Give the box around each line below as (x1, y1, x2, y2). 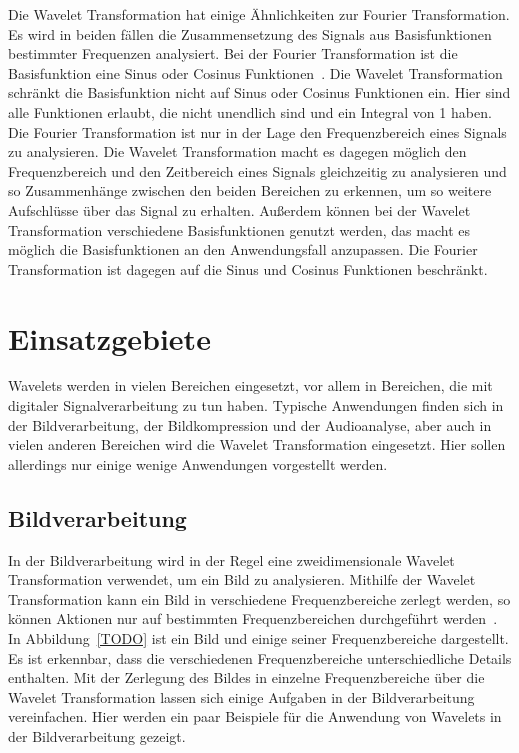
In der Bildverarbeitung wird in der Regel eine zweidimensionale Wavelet (8, 549, 455, 570)
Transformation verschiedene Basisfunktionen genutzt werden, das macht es (8, 219, 471, 240)
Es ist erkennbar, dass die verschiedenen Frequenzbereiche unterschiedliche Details (8, 647, 512, 668)
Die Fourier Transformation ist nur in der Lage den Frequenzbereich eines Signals (8, 121, 507, 142)
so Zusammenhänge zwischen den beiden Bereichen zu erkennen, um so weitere (8, 180, 492, 201)
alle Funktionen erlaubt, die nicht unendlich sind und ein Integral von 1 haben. (8, 101, 492, 122)
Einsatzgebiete (8, 317, 211, 358)
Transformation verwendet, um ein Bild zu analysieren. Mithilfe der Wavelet (8, 569, 476, 590)
